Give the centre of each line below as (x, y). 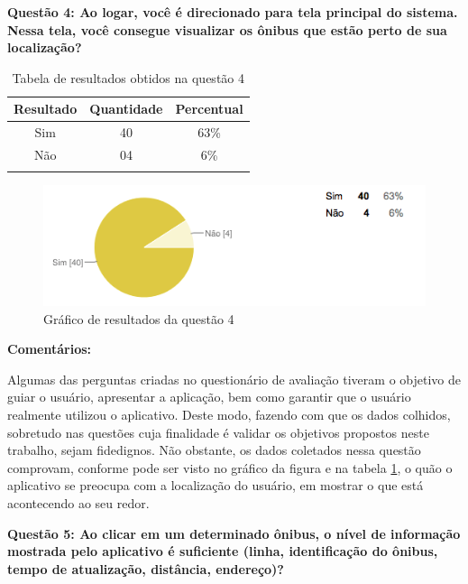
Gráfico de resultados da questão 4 (139, 318)
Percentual (209, 109)
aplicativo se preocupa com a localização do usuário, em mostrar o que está (216, 485)
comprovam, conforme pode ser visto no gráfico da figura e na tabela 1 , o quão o (230, 467)
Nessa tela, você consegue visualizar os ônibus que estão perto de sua (227, 29)
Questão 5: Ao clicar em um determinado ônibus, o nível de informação (234, 533)
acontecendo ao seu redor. (78, 503)
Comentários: (50, 349)
